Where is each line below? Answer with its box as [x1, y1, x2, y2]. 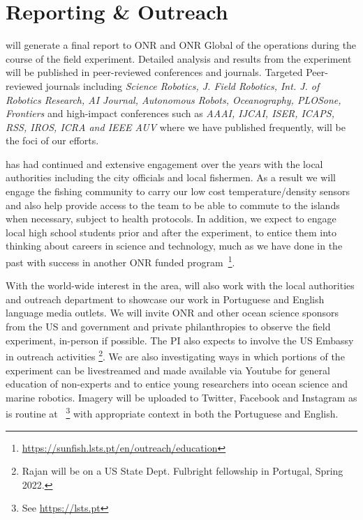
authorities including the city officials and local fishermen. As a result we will [6, 170, 336, 185]
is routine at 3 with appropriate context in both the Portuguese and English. [6, 404, 339, 420]
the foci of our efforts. [6, 133, 99, 148]
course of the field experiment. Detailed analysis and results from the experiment [6, 51, 352, 66]
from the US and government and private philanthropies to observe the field [6, 319, 331, 334]
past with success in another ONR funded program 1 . [6, 253, 235, 269]
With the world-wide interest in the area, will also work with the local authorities [6, 278, 355, 293]
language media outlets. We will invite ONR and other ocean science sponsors [6, 305, 339, 320]
